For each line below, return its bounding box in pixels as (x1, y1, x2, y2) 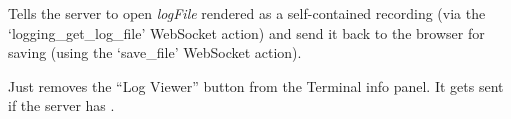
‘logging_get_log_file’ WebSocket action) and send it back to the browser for (8, 22, 485, 43)
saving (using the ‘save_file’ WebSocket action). (8, 42, 302, 63)
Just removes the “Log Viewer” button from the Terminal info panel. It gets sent (8, 75, 504, 96)
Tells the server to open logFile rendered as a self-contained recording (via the (8, 3, 486, 23)
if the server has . (8, 95, 115, 116)
